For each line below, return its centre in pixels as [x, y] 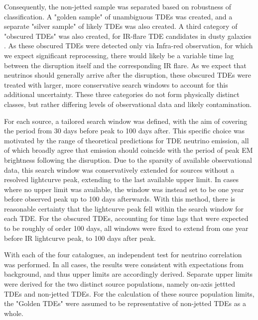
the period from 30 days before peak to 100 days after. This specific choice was [125, 131]
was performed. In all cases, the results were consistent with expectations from [124, 264]
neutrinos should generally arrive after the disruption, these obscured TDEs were [128, 75]
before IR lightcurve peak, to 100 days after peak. [80, 238]
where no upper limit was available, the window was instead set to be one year [124, 189]
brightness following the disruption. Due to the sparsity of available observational [128, 160]
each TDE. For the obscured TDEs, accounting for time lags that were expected [126, 218]
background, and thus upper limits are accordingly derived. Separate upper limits [129, 274]
